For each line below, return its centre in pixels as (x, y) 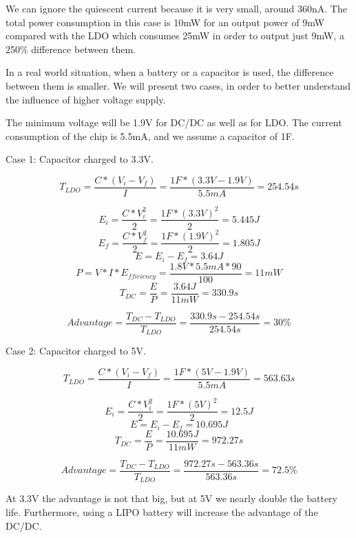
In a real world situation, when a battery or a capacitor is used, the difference (170, 72)
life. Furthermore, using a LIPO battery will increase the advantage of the (162, 512)
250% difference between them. (71, 49)
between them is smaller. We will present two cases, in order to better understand (178, 85)
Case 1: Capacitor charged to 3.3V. (80, 159)
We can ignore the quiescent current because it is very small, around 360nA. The (176, 8)
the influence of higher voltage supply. (86, 99)
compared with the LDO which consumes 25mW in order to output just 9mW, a (175, 36)
